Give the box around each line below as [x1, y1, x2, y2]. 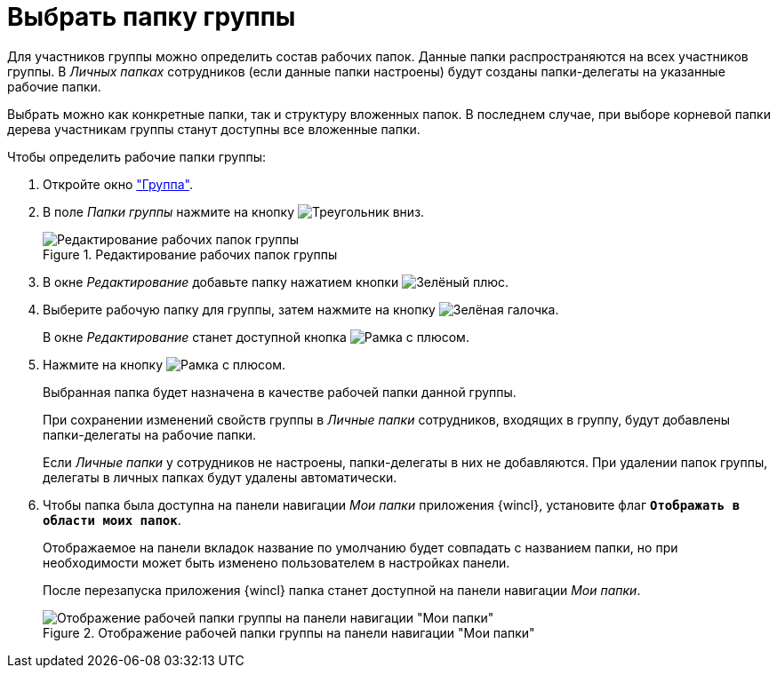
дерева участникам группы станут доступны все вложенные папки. [7, 121, 421, 137]
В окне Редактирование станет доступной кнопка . [43, 329, 469, 345]
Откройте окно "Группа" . [43, 176, 193, 192]
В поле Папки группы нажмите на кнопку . [43, 203, 425, 219]
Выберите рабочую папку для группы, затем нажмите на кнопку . [43, 301, 559, 317]
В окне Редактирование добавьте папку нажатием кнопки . [43, 274, 509, 290]
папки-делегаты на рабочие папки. [43, 426, 257, 442]
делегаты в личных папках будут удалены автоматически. [43, 469, 397, 485]
